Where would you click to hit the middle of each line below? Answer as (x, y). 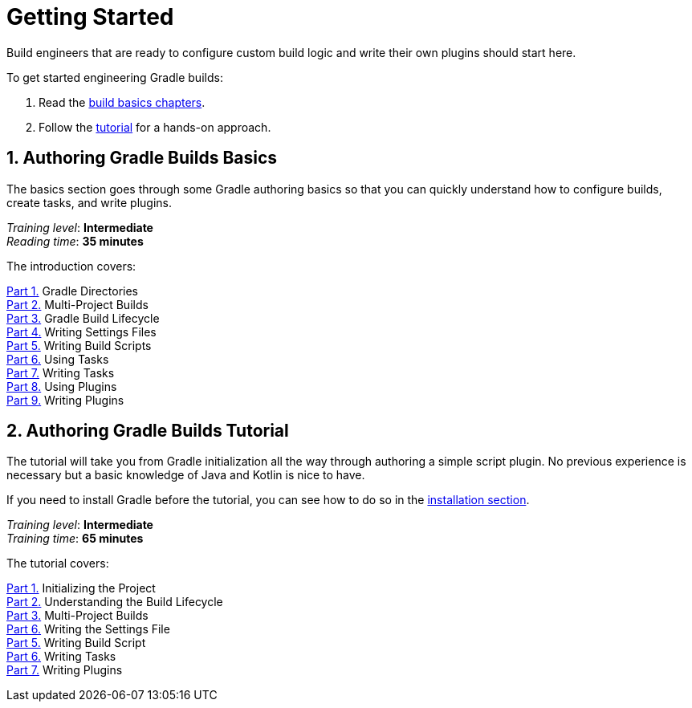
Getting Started (90, 17)
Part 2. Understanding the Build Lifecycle (115, 602)
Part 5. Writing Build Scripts (79, 345)
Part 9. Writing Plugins (65, 400)
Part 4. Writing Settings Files (81, 332)
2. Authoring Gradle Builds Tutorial (148, 431)
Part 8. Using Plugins (62, 386)
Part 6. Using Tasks (58, 359)
